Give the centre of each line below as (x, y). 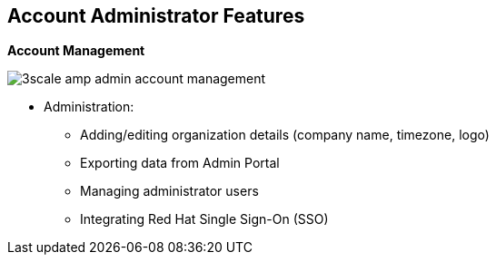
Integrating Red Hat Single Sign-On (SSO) (204, 219)
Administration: (89, 107)
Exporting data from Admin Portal (180, 163)
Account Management (76, 51)
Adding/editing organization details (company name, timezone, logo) (285, 135)
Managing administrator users (169, 191)
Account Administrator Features (156, 16)
